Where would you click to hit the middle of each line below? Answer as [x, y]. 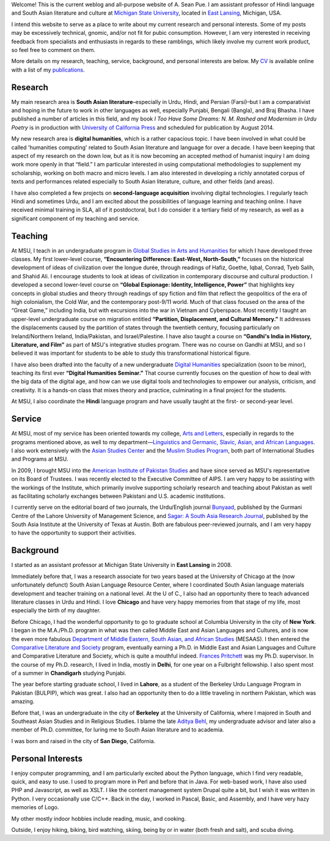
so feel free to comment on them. [53, 50]
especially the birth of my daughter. [56, 610]
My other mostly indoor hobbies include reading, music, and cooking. [99, 818]
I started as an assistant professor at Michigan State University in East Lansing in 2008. [122, 565]
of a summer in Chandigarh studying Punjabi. [69, 673]
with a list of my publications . [48, 70]
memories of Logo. [35, 807]
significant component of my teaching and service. [75, 218]
